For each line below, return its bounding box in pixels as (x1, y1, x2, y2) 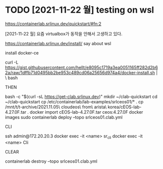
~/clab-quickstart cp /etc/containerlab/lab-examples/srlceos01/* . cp (5, 99, 144, 104)
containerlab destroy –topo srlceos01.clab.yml (5, 158, 97, 164)
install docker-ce (5, 50, 39, 56)
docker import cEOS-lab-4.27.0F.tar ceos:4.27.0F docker (30, 109, 144, 115)
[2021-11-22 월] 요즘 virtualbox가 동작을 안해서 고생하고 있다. (5, 31, 123, 36)
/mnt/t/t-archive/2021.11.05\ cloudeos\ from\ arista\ (5, 104, 107, 110)
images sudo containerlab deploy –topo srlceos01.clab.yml (5, 114, 123, 120)
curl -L (5, 59, 18, 65)
